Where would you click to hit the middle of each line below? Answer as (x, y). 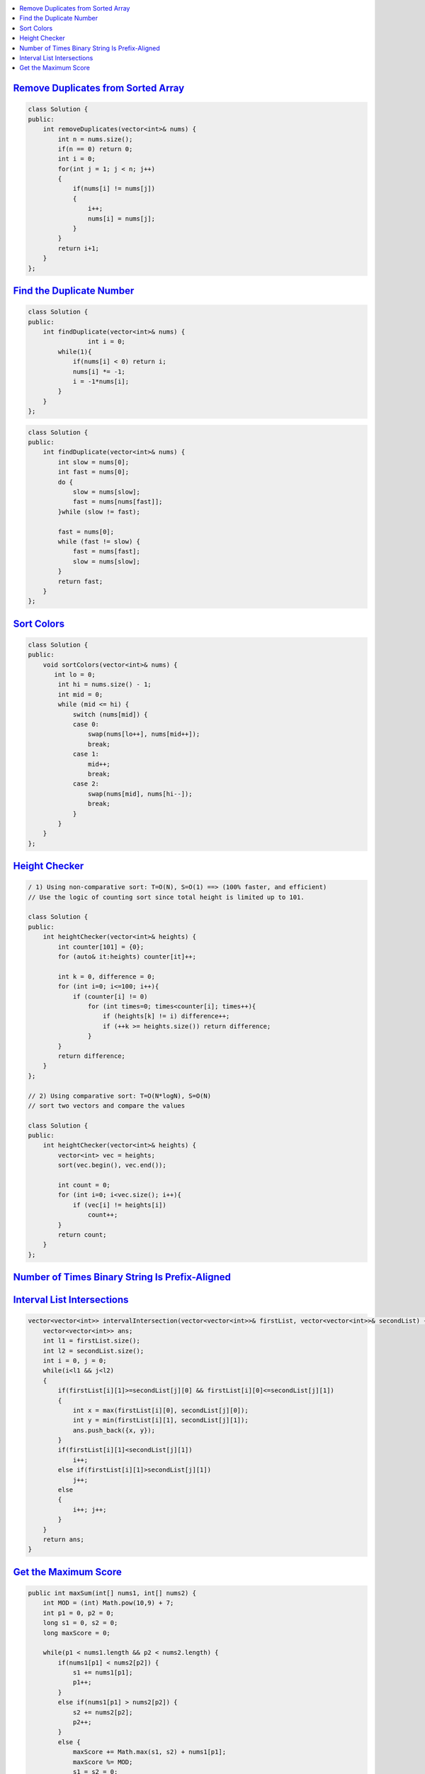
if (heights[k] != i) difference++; (166, 1016)
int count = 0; (84, 1185)
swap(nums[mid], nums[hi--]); (140, 794)
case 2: (86, 784)
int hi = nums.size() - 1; (104, 684)
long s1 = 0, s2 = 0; (80, 1623)
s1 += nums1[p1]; (103, 1673)
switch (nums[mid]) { (110, 714)
